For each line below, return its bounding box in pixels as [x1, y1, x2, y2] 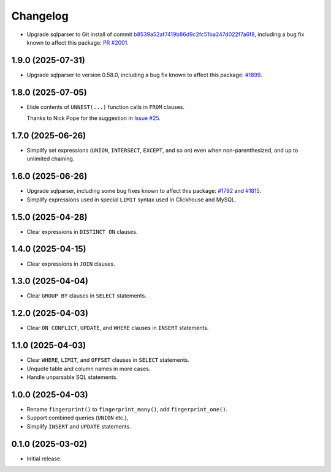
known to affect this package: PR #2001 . [26, 39, 129, 46]
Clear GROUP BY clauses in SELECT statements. [26, 292, 146, 299]
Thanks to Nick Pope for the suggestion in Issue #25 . [26, 114, 161, 122]
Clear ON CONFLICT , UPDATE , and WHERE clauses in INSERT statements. [26, 324, 209, 332]
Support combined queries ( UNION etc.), [26, 414, 129, 422]
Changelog [11, 9, 69, 23]
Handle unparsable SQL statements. [26, 373, 118, 381]
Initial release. [26, 455, 62, 462]
